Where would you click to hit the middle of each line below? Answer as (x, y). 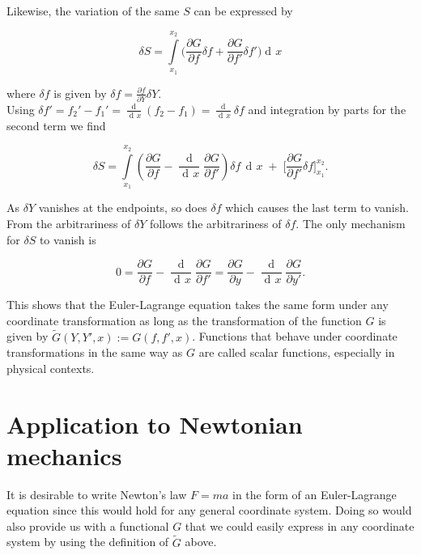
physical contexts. (51, 368)
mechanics (64, 455)
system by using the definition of (88, 542)
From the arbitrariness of (69, 223)
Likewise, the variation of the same (93, 11)
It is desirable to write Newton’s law (97, 494)
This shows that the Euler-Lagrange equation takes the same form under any (198, 305)
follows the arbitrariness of (216, 223)
